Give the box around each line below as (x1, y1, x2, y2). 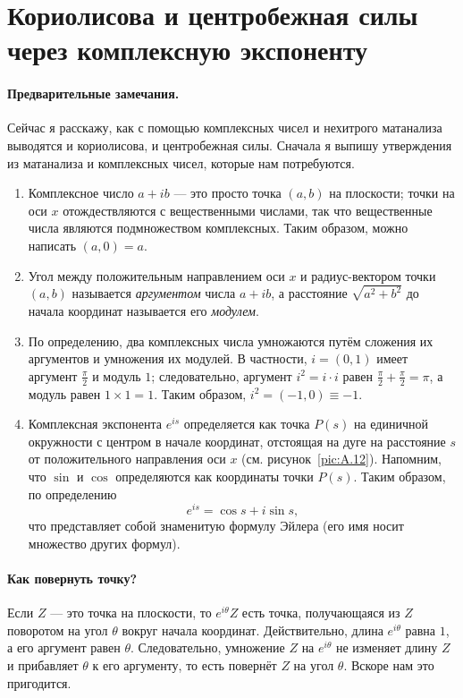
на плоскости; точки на (329, 183, 455, 202)
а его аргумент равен (7, 638, 121, 657)
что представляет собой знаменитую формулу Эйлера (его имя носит (28, 516, 404, 535)
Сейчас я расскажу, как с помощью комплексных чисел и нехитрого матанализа (7, 118, 442, 137)
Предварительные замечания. (7, 84, 180, 103)
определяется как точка (183, 414, 310, 433)
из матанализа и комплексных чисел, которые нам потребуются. (7, 153, 355, 172)
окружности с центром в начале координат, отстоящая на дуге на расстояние (28, 431, 446, 450)
